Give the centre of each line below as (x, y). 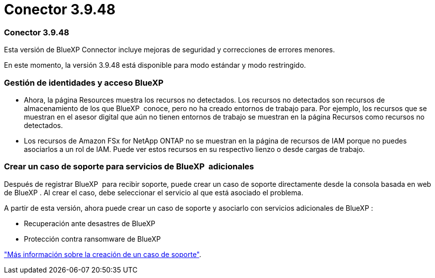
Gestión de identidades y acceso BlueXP (84, 82)
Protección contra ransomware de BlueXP (92, 239)
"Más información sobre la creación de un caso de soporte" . (103, 254)
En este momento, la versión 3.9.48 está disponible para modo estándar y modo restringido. (155, 65)
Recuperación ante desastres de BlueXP (90, 223)
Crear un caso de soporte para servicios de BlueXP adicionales (129, 167)
